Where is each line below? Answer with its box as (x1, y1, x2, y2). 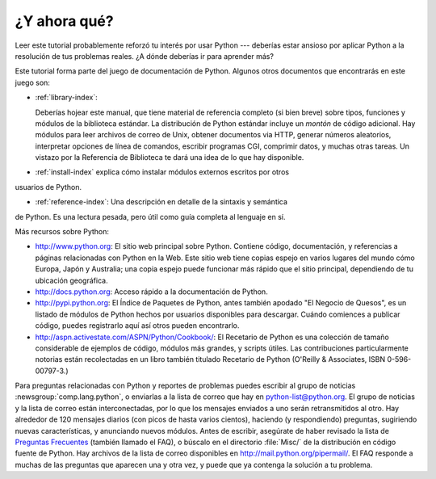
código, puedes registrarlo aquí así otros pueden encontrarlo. (35, 321, 240, 330)
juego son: (15, 78, 50, 87)
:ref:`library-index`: (35, 93, 98, 103)
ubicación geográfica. (35, 275, 108, 285)
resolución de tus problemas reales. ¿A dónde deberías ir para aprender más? (15, 51, 275, 61)
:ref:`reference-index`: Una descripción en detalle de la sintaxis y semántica (35, 197, 288, 207)
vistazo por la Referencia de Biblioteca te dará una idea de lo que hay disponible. (35, 153, 304, 162)
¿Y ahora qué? (15, 12, 114, 30)
